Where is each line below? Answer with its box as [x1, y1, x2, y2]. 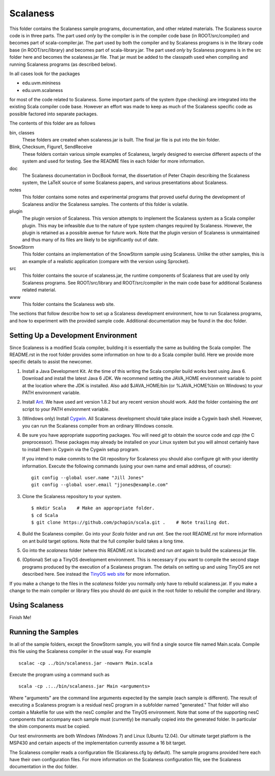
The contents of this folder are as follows [9, 120, 96, 126]
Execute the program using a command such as [9, 672, 109, 677]
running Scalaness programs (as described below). [9, 61, 117, 67]
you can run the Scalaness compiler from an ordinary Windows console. [22, 422, 174, 429]
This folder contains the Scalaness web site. [22, 301, 115, 307]
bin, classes [9, 129, 35, 135]
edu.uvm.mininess [22, 80, 61, 86]
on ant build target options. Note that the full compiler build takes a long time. [22, 538, 184, 544]
